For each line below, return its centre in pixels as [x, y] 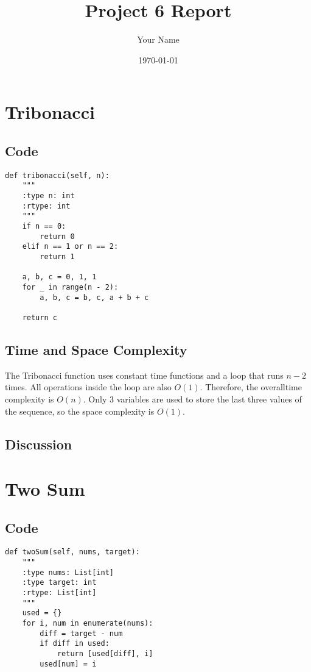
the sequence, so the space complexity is [80, 411]
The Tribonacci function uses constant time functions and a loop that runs [144, 375]
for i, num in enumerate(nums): [88, 624]
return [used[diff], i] [105, 654]
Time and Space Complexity [96, 349]
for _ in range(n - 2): [70, 287]
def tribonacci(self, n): [57, 175]
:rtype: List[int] [59, 593]
